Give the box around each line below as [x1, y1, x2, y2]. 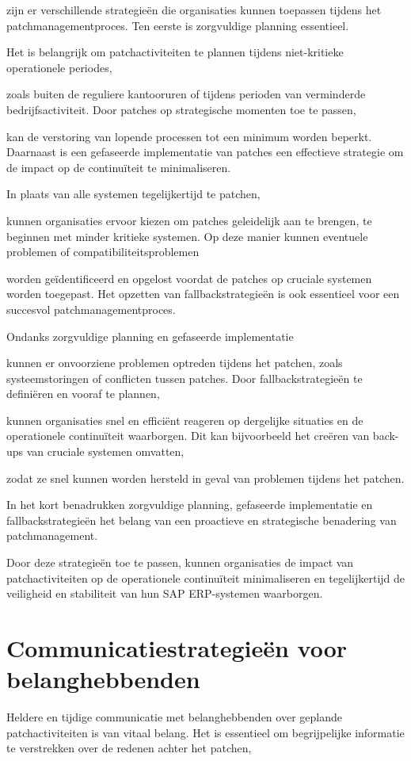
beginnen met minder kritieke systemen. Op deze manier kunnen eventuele [6, 228, 368, 244]
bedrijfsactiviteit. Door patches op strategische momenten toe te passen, [6, 101, 356, 117]
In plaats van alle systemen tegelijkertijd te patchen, [6, 185, 261, 202]
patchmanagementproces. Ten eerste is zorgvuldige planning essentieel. [6, 17, 349, 33]
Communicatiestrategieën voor [6, 632, 348, 663]
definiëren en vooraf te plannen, [6, 385, 160, 402]
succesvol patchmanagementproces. [6, 300, 176, 317]
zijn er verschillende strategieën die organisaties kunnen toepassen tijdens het [6, 2, 382, 17]
